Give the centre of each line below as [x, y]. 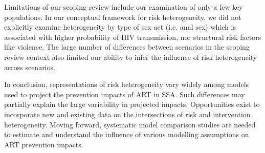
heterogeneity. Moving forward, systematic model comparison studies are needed [130, 124]
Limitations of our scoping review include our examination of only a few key [124, 7]
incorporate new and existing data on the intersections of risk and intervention [127, 114]
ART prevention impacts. [44, 144]
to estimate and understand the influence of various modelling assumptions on [127, 134]
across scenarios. [30, 67]
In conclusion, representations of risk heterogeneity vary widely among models [127, 84]
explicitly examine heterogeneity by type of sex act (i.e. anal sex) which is [120, 27]
